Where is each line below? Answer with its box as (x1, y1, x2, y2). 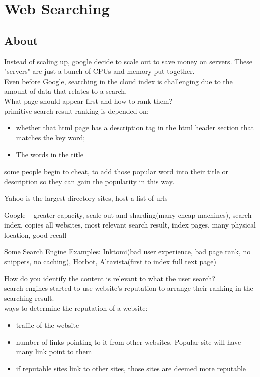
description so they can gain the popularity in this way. (4, 176, 175, 186)
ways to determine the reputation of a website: (4, 303, 148, 313)
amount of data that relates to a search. (4, 86, 127, 96)
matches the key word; (16, 132, 85, 142)
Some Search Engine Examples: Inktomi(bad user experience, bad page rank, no (4, 246, 251, 257)
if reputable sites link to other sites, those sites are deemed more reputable (16, 363, 246, 373)
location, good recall (4, 229, 67, 240)
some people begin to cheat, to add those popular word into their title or (4, 166, 228, 176)
